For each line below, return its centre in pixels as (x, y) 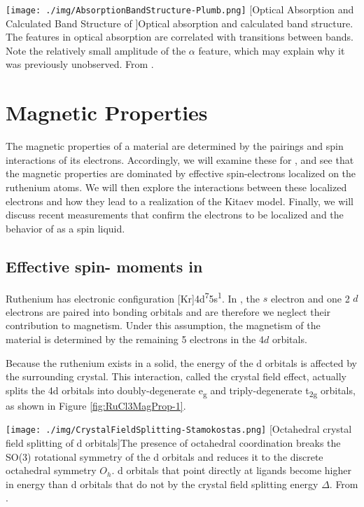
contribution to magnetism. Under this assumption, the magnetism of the (163, 325)
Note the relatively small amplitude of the (96, 50)
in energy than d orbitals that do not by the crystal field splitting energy (162, 484)
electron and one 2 (310, 298)
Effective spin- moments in (104, 266)
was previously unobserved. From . (80, 64)
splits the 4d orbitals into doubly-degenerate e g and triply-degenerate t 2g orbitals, (181, 391)
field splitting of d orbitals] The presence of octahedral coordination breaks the (173, 443)
